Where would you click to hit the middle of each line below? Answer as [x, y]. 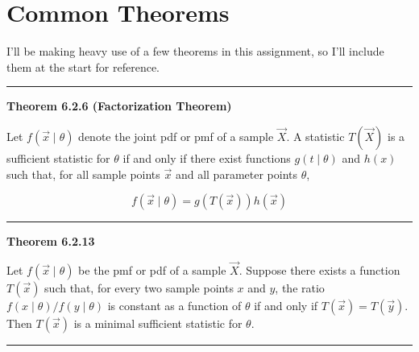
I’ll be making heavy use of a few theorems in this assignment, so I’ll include [195, 51]
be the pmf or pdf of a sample [152, 269]
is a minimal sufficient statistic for [158, 323]
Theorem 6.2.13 [51, 241]
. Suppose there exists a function [319, 269]
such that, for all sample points [83, 174]
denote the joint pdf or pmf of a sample [176, 136]
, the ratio [300, 287]
